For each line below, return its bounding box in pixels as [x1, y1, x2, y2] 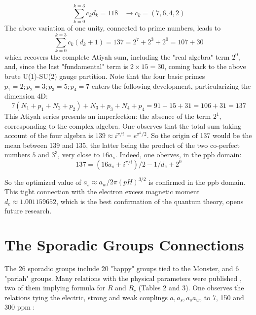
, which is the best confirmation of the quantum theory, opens [56, 196, 244, 206]
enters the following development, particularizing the [91, 80, 251, 91]
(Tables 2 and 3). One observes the [138, 282, 244, 293]
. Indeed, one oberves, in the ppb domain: [115, 149, 242, 160]
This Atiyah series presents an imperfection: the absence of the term [4, 111, 211, 121]
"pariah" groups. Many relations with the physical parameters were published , [4, 273, 242, 283]
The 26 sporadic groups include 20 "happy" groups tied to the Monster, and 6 [4, 263, 239, 273]
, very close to [58, 149, 100, 160]
